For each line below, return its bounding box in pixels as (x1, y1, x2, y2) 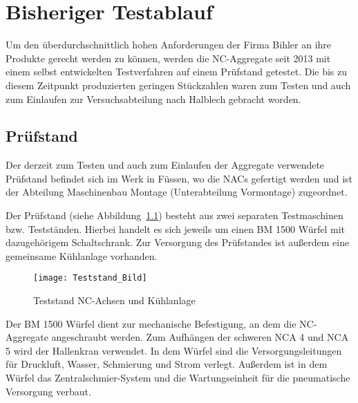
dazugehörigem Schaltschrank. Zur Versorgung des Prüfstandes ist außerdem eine (6, 235, 350, 250)
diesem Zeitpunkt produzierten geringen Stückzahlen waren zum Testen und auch (6, 77, 351, 92)
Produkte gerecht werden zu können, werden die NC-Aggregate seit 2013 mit (6, 50, 331, 65)
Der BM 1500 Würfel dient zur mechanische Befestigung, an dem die (6, 316, 296, 330)
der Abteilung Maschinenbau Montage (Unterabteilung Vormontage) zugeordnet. (6, 185, 348, 199)
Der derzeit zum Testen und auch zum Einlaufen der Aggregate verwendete (6, 158, 325, 172)
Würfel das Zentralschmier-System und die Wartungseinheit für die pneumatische (6, 371, 350, 385)
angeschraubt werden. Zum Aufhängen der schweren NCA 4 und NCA (51, 330, 349, 344)
